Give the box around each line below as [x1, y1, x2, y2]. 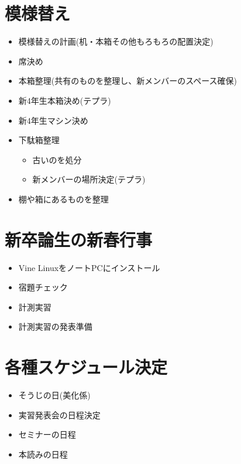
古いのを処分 [32, 153, 82, 165]
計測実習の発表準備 [18, 320, 92, 333]
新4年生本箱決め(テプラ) [18, 94, 111, 106]
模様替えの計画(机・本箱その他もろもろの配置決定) [18, 35, 214, 48]
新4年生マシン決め [18, 114, 88, 126]
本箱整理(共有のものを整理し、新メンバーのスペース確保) [18, 74, 237, 87]
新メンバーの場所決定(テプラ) [32, 173, 146, 185]
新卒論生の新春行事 [5, 227, 153, 251]
